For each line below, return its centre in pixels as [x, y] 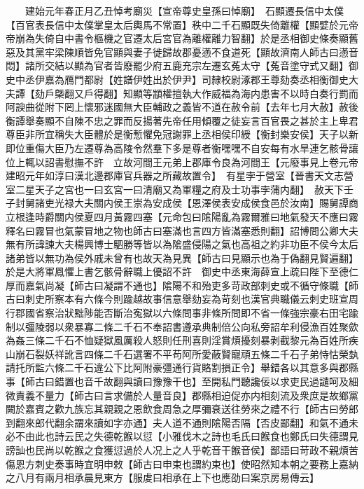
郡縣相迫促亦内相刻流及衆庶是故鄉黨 [275, 395]
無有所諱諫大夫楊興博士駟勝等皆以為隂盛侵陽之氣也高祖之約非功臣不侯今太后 [182, 244]
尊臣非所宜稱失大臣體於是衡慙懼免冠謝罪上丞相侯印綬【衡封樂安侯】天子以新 [182, 134]
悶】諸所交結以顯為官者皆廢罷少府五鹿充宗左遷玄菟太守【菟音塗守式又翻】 [177, 66]
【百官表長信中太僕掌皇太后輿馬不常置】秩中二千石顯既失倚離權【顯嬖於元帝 [182, 24]
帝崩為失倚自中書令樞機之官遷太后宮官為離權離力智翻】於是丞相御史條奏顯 [177, 38]
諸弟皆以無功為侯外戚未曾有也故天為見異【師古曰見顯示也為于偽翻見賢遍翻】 [182, 257]
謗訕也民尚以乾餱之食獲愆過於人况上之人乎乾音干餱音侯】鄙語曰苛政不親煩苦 [182, 450]
